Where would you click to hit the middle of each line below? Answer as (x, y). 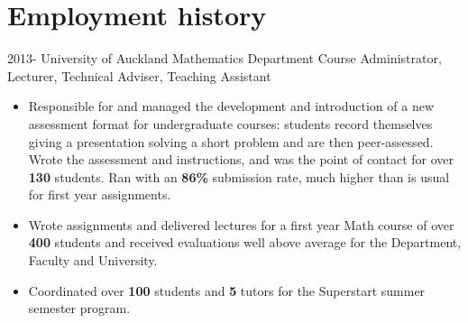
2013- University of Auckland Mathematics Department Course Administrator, (225, 58)
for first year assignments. (100, 194)
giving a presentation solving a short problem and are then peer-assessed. (231, 141)
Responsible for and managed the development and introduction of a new (231, 106)
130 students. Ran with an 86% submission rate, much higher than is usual (239, 176)
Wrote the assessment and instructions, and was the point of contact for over (241, 159)
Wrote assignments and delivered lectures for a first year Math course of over (241, 224)
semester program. (79, 308)
